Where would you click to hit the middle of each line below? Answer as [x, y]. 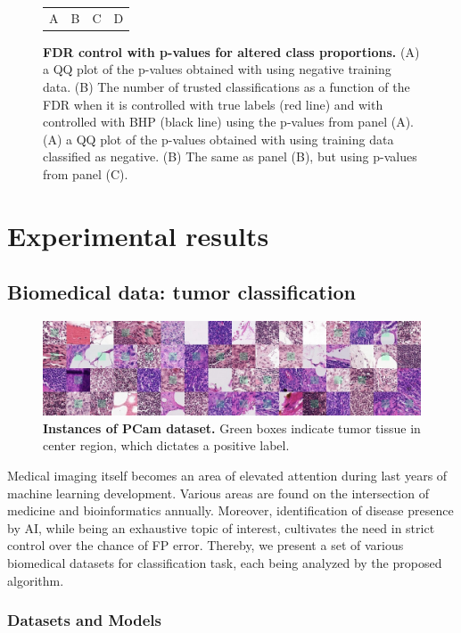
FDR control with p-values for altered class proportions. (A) [231, 51]
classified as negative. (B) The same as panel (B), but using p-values [230, 156]
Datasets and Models [84, 620]
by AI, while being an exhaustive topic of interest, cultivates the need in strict [221, 527]
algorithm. [36, 580]
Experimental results [138, 235]
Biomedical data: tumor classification [181, 292]
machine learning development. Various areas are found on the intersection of [218, 493]
